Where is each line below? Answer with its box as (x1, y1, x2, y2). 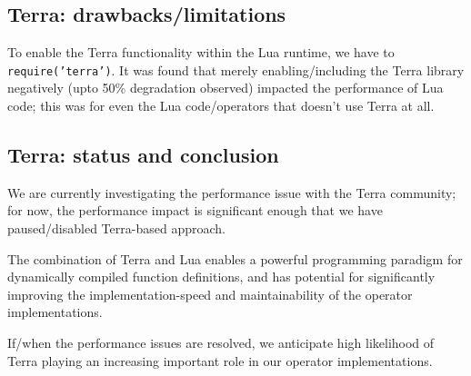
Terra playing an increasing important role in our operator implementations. (7, 351, 433, 370)
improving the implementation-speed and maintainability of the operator (7, 284, 413, 303)
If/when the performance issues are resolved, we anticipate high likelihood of (7, 333, 435, 351)
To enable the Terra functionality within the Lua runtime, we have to (7, 43, 395, 62)
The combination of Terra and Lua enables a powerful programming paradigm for (7, 249, 463, 268)
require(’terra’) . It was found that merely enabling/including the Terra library (7, 60, 465, 79)
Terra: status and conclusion (7, 141, 279, 169)
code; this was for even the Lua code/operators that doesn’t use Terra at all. (7, 96, 435, 115)
